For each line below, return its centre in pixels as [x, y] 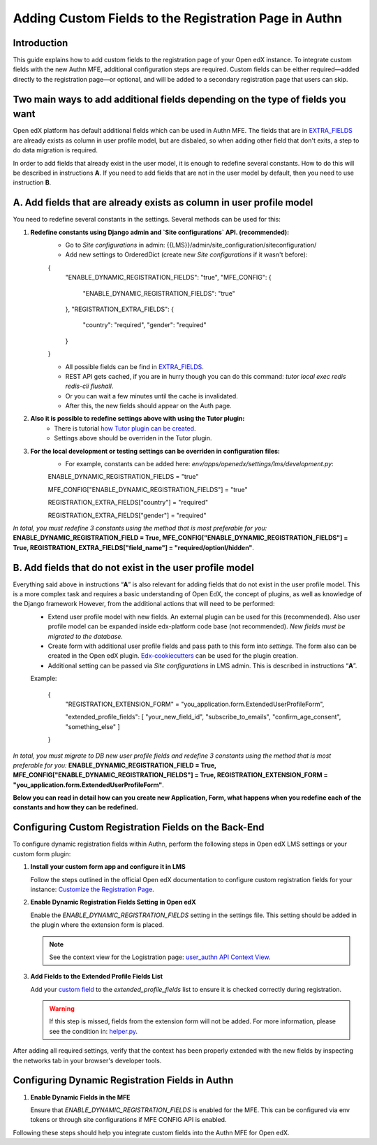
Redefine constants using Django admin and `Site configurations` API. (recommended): [160, 232]
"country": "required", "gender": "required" [145, 325]
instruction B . [32, 182]
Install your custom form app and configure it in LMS [108, 867]
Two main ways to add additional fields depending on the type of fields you [179, 99]
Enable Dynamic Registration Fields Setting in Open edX [113, 902]
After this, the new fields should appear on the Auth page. [148, 406]
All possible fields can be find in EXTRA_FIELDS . [134, 366]
